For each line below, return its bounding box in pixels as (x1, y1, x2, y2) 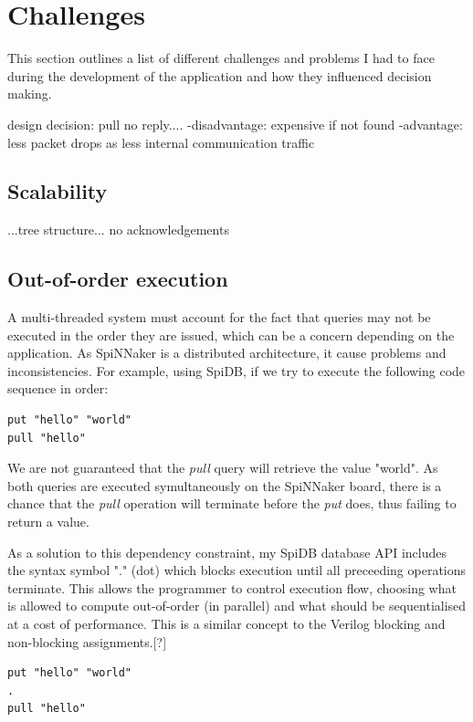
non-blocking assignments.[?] (7, 632, 167, 651)
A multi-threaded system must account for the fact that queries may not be (7, 308, 431, 327)
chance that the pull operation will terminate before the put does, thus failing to (7, 494, 457, 513)
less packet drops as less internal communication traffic (7, 132, 315, 152)
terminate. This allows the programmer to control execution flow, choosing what (7, 578, 457, 597)
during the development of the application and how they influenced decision (7, 66, 432, 85)
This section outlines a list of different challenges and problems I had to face (7, 48, 435, 68)
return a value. (7, 512, 89, 531)
